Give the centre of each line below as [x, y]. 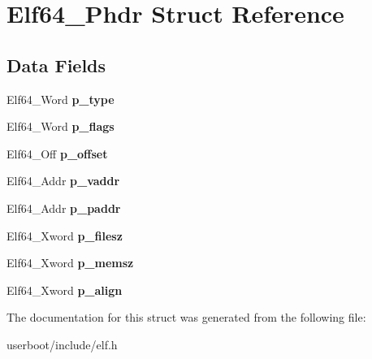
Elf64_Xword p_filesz [65, 235]
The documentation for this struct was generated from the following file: [186, 317]
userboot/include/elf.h [62, 344]
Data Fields [56, 65]
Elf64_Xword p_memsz [70, 263]
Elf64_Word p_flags [61, 126]
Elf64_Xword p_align [65, 290]
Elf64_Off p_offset [57, 153]
